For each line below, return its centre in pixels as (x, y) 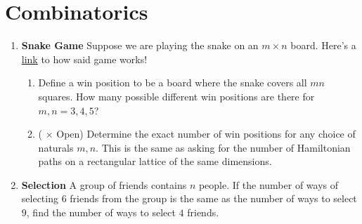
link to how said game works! (84, 59)
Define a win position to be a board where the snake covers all (173, 83)
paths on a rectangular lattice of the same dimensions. (155, 161)
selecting (40, 198)
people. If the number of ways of (269, 184)
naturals (56, 147)
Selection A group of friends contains (104, 184)
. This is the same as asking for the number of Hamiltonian (223, 147)
